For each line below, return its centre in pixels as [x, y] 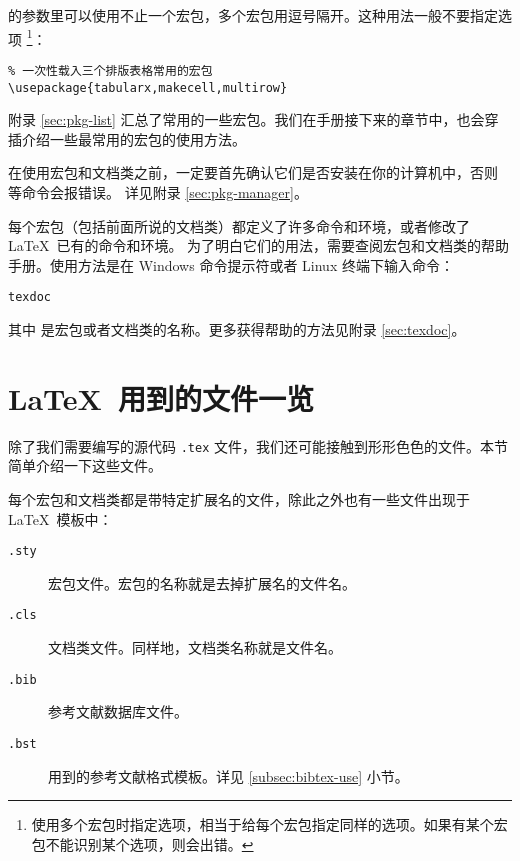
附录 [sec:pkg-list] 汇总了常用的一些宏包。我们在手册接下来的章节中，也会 [246, 119]
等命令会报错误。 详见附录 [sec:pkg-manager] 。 [158, 191]
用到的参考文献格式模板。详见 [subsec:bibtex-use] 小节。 [228, 775]
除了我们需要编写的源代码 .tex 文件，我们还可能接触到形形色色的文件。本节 [258, 445]
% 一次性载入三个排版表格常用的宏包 [110, 70]
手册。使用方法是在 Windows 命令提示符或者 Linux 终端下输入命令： [231, 264]
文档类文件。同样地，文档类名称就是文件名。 [195, 647]
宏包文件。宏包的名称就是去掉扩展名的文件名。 [202, 582]
